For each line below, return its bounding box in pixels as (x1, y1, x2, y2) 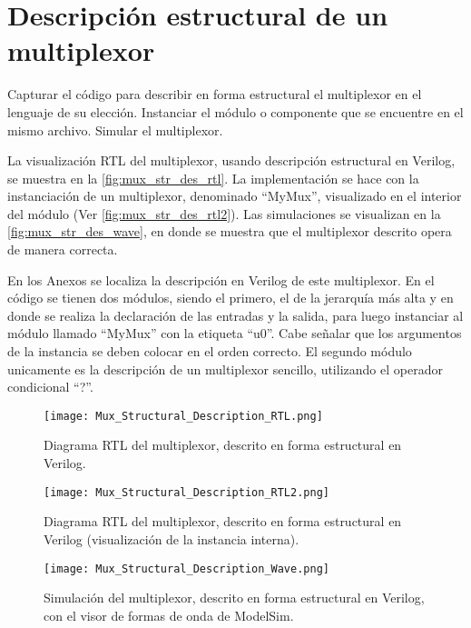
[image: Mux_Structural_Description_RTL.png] (44, 409, 323, 423)
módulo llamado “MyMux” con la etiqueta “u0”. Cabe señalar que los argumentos (7, 324, 462, 343)
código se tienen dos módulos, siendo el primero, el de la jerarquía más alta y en (7, 288, 454, 307)
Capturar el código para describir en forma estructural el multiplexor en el (7, 85, 422, 104)
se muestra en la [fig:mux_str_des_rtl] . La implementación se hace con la (7, 168, 419, 187)
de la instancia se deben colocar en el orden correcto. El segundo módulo (7, 342, 412, 361)
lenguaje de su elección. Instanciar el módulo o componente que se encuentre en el (7, 102, 464, 121)
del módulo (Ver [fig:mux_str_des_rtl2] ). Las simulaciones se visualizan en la (7, 204, 441, 223)
